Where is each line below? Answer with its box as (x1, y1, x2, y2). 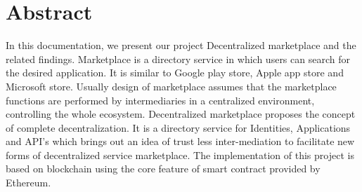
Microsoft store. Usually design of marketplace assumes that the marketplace (6, 78, 337, 93)
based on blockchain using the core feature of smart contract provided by (6, 161, 321, 176)
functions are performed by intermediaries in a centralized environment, (6, 92, 315, 107)
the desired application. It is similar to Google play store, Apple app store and (6, 65, 344, 80)
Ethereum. (6, 175, 51, 190)
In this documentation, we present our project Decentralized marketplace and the (6, 38, 356, 53)
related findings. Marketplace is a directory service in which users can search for (6, 51, 350, 66)
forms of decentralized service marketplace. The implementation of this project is (6, 147, 354, 162)
